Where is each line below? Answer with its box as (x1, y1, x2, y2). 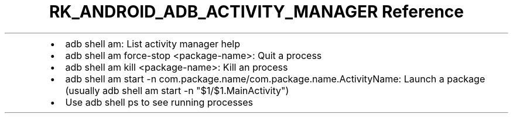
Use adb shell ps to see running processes (65, 96, 254, 108)
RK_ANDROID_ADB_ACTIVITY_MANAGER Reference (49, 2, 464, 22)
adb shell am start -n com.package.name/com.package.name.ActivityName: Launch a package (65, 72, 485, 85)
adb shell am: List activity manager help (65, 37, 240, 50)
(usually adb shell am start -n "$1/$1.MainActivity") (65, 84, 289, 96)
